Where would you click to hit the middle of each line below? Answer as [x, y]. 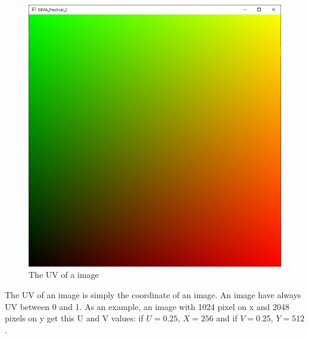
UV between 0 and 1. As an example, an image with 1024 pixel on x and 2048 [147, 306]
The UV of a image [64, 275]
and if [227, 318]
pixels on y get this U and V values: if [74, 318]
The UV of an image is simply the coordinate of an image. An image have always [153, 295]
